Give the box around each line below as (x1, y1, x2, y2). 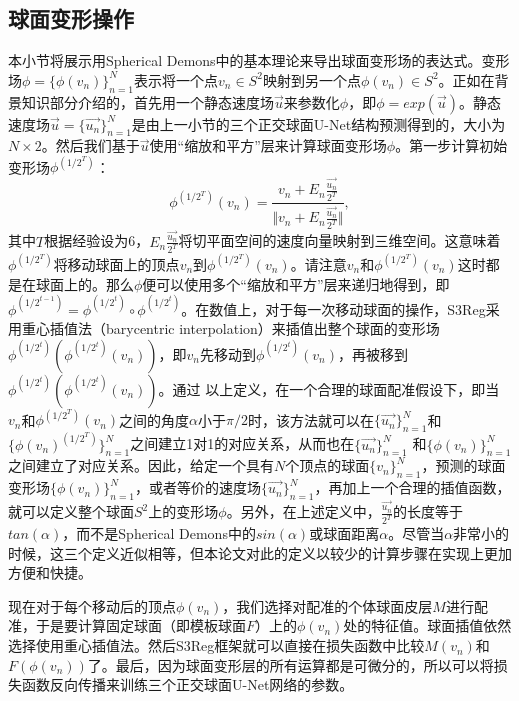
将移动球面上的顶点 (53, 253, 180, 274)
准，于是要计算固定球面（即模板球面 (8, 615, 246, 636)
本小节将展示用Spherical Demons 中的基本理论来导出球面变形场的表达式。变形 (8, 50, 510, 71)
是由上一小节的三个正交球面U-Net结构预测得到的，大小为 (131, 113, 506, 134)
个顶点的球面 (285, 455, 370, 476)
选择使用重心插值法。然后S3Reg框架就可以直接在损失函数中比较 (8, 635, 425, 656)
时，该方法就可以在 (247, 409, 374, 430)
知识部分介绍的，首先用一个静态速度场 (21, 91, 274, 112)
